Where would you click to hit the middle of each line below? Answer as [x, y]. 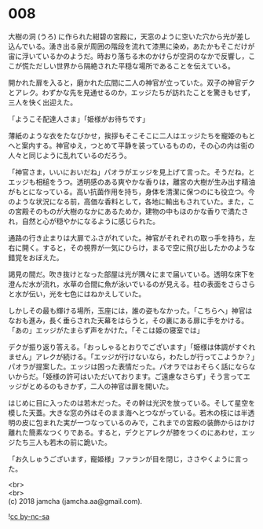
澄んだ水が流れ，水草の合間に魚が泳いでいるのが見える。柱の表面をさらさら [132, 284]
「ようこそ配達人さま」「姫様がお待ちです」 [79, 119]
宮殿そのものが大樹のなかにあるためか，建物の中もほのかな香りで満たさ [131, 211]
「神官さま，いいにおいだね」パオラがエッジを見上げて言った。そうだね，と [131, 172]
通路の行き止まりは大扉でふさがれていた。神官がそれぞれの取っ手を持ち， [128, 237]
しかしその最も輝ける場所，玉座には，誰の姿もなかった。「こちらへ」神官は [130, 310]
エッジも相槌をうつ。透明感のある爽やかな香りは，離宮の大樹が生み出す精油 [132, 182]
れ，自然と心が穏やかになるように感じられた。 [84, 221]
